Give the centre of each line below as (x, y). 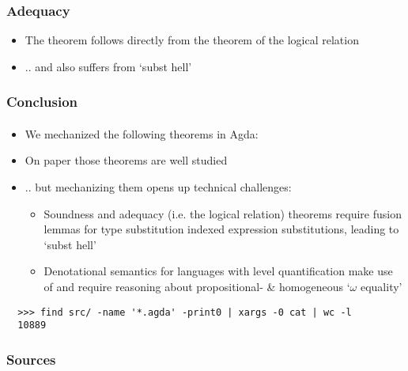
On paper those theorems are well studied (126, 160)
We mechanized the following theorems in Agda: (142, 133)
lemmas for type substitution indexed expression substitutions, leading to (221, 229)
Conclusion (42, 102)
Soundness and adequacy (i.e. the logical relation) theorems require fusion (223, 213)
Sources (31, 359)
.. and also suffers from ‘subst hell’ (108, 66)
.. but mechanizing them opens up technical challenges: (158, 187)
